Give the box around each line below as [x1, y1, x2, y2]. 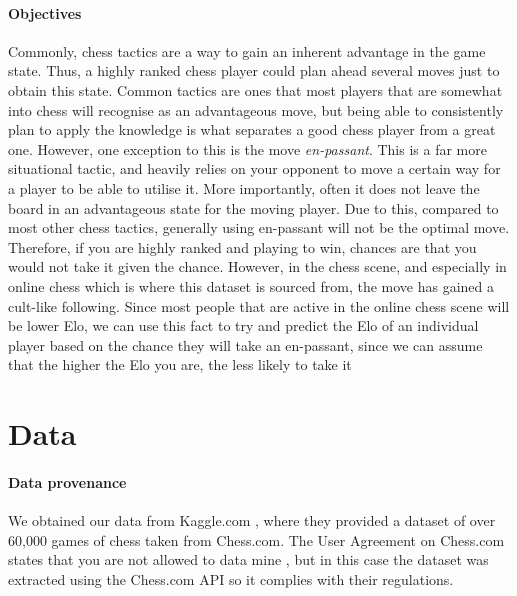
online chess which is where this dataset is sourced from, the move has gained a [8, 275, 494, 296]
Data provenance [8, 471, 127, 492]
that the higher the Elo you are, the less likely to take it [8, 354, 352, 375]
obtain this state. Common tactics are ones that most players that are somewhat [8, 79, 503, 100]
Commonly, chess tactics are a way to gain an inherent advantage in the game [8, 40, 486, 61]
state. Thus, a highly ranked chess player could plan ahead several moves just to [8, 60, 500, 81]
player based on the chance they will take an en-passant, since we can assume [8, 334, 483, 355]
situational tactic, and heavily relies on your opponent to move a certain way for [8, 158, 501, 179]
